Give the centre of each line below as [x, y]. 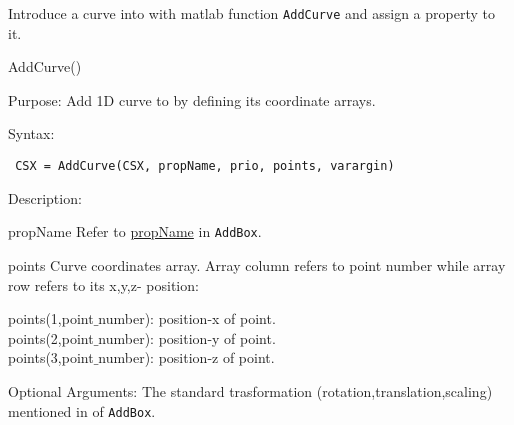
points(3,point [51, 357]
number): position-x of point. [187, 318]
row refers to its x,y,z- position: [103, 284]
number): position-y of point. [187, 337]
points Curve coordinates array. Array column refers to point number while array [257, 264]
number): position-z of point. [186, 357]
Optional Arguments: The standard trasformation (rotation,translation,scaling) [250, 390]
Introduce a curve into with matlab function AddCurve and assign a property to [251, 13]
